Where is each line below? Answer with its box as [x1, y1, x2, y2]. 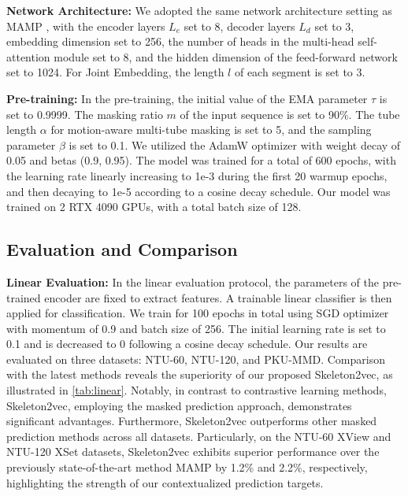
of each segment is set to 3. [234, 64, 365, 80]
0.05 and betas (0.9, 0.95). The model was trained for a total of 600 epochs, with [6, 152, 396, 168]
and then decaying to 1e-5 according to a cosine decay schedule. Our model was [6, 183, 391, 199]
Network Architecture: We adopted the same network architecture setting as [6, 2, 392, 18]
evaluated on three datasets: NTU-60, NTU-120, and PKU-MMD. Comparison [6, 350, 385, 367]
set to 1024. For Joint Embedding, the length [6, 64, 224, 80]
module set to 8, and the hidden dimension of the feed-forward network [54, 48, 398, 65]
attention [6, 48, 50, 65]
